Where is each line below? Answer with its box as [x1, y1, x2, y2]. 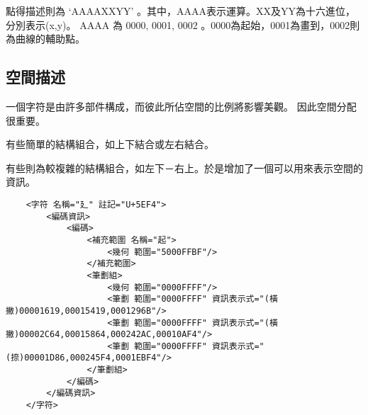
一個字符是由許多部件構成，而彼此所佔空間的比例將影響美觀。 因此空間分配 [6, 98, 357, 113]
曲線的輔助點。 [15, 31, 85, 46]
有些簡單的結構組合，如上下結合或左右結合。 [6, 137, 214, 152]
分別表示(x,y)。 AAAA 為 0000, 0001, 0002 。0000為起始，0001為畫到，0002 [6, 17, 350, 32]
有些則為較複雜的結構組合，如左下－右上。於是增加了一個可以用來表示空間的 [6, 160, 363, 175]
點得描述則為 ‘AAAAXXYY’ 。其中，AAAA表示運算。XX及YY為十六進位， [6, 4, 356, 18]
